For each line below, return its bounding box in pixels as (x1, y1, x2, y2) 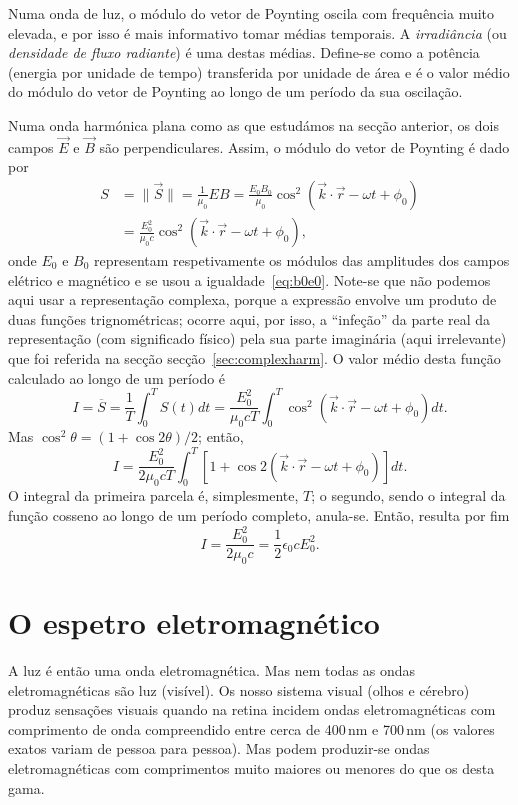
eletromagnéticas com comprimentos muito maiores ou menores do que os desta (8, 758, 495, 779)
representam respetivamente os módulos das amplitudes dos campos (94, 250, 510, 271)
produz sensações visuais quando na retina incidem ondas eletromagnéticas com (8, 699, 496, 720)
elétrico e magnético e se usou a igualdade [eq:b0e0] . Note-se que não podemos (8, 269, 491, 290)
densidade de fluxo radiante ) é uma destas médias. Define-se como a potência (8, 42, 480, 63)
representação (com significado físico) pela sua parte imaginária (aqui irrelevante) (8, 328, 507, 349)
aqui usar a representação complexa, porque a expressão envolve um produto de (8, 289, 497, 310)
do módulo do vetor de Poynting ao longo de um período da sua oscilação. (8, 81, 463, 102)
